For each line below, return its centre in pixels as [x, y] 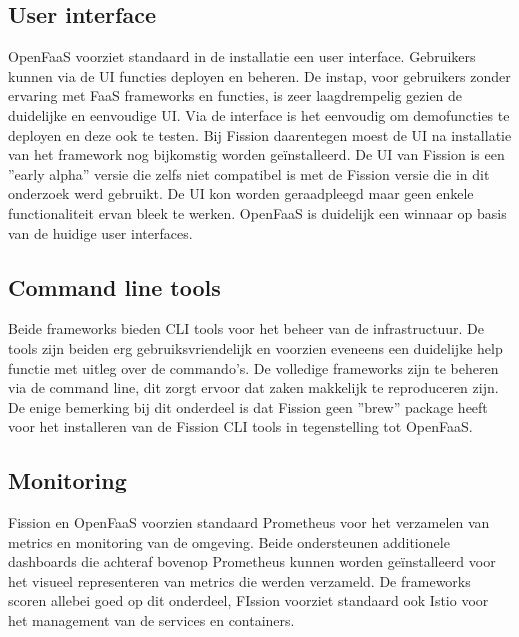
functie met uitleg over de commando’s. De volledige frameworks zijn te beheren [253, 367]
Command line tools [114, 286]
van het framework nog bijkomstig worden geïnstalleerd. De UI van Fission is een [256, 154]
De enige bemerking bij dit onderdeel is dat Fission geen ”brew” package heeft [248, 406]
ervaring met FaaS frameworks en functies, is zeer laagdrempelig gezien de [235, 95]
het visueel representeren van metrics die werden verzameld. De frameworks [239, 580]
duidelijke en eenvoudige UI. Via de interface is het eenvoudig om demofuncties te [259, 114]
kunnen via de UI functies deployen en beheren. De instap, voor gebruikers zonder [259, 75]
